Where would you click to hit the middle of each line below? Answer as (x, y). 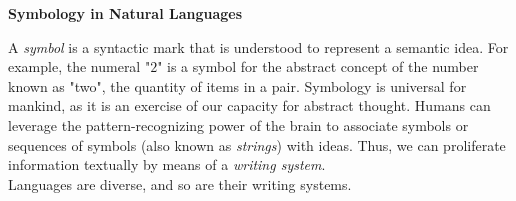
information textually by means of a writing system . (167, 164)
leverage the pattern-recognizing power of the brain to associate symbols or (238, 124)
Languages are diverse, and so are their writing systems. (180, 183)
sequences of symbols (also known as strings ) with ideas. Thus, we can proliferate (257, 144)
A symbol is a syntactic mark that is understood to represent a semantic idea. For (258, 46)
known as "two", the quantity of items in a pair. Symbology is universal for (237, 85)
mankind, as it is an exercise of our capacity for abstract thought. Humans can (249, 105)
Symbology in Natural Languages (125, 13)
